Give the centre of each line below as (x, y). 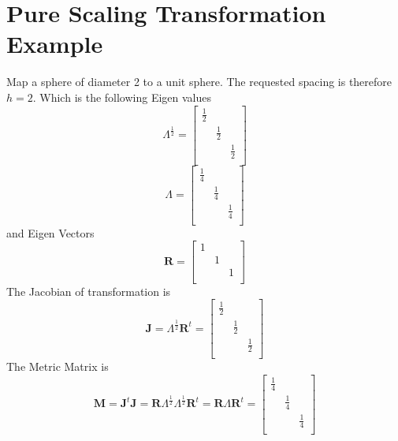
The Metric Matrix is (58, 366)
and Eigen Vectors (50, 232)
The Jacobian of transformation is (89, 291)
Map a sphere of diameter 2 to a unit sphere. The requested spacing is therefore (199, 82)
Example (55, 44)
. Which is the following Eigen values (122, 97)
